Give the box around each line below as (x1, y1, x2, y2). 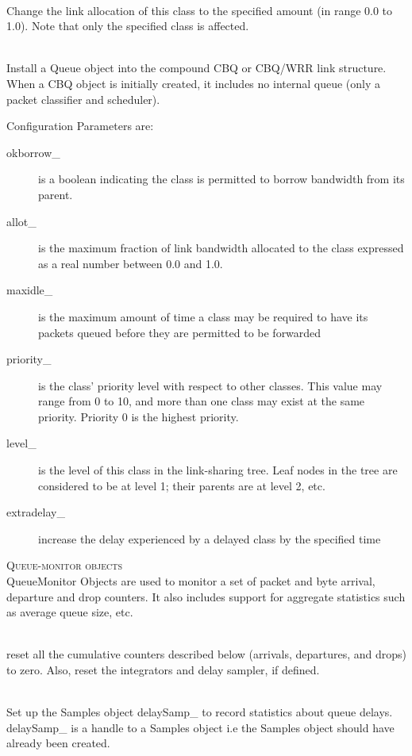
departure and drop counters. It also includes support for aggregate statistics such (6, 588, 406, 604)
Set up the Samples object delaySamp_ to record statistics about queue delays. (6, 704, 393, 720)
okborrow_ (6, 144, 60, 160)
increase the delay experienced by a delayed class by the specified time (38, 530, 381, 547)
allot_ (6, 213, 37, 229)
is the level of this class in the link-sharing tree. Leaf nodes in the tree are (38, 462, 398, 478)
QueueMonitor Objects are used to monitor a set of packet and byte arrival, (6, 573, 375, 589)
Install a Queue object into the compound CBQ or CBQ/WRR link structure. (6, 59, 387, 76)
